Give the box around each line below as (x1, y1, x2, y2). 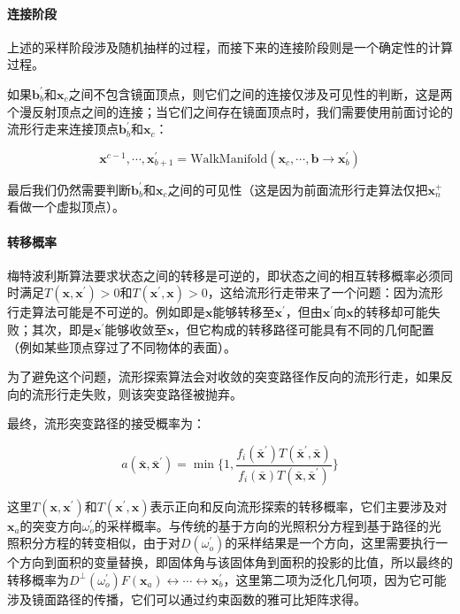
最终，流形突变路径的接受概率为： (7, 414, 205, 433)
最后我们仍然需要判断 (7, 180, 131, 198)
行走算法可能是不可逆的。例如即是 (7, 303, 205, 321)
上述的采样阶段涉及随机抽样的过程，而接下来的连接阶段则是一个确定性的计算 (7, 37, 453, 56)
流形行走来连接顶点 (7, 119, 119, 138)
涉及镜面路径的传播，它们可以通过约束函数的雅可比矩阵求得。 (7, 589, 366, 608)
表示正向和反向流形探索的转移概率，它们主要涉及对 (149, 496, 448, 515)
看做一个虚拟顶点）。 (7, 197, 125, 216)
